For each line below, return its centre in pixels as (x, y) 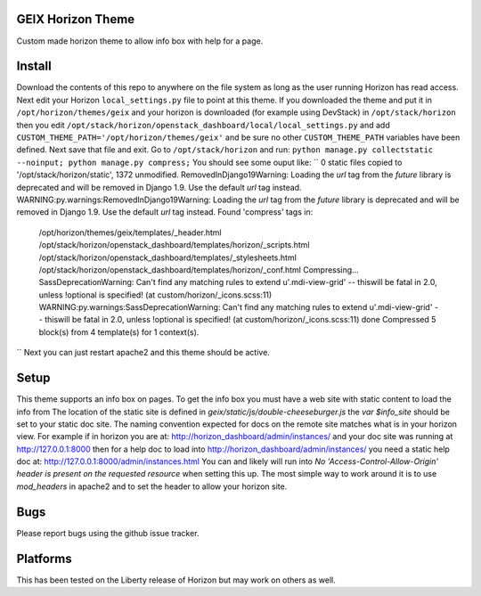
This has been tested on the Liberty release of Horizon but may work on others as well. (176, 580)
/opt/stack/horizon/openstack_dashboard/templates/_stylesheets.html (168, 257)
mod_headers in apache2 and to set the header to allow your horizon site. (152, 486)
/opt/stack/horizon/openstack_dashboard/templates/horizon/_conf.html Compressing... (199, 269)
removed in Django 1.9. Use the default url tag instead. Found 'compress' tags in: (165, 212)
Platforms (44, 558)
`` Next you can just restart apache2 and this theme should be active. (143, 353)
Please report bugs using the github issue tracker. (108, 533)
